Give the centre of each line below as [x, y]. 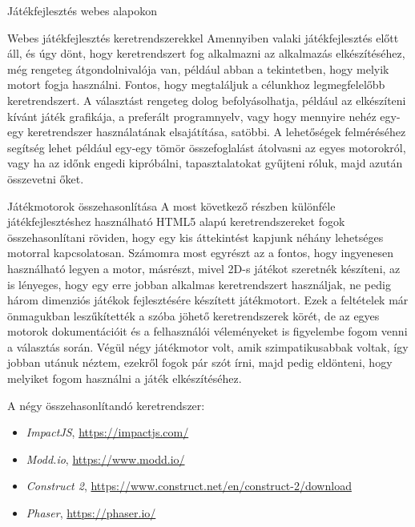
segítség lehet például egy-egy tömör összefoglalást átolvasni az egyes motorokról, [207, 147]
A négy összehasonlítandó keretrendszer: [106, 405]
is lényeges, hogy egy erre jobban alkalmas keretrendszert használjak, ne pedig [199, 284]
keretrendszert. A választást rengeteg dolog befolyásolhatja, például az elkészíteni [207, 100]
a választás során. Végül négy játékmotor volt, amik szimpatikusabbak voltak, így [208, 346]
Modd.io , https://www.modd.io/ [105, 459]
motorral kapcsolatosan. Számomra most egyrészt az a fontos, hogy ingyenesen [201, 253]
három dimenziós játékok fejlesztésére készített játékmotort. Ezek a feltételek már [208, 300]
